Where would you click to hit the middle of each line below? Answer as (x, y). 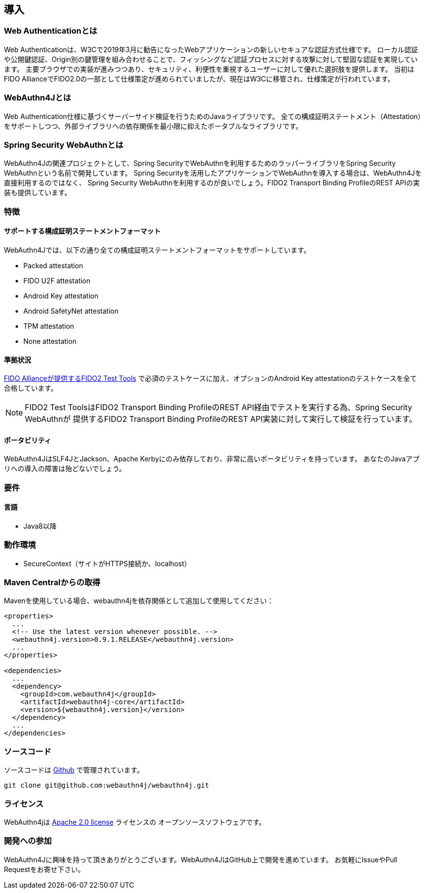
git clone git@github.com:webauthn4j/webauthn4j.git (107, 785)
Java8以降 (40, 526)
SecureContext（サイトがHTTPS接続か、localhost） (107, 563)
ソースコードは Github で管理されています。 (74, 770)
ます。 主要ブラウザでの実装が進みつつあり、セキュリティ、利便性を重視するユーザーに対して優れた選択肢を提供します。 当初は (209, 69)
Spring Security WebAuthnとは (64, 145)
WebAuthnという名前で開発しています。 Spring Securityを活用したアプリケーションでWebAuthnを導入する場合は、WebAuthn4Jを (213, 173)
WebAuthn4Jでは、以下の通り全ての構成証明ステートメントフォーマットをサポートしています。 (157, 250)
